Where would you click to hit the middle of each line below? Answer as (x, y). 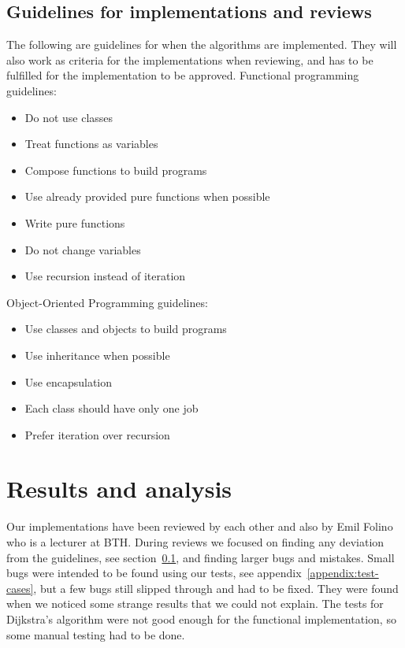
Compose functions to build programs (116, 170)
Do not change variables (83, 249)
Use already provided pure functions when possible (147, 196)
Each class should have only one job (111, 408)
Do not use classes (69, 117)
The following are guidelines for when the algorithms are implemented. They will (202, 44)
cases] (20, 588)
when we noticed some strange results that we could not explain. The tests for (195, 604)
